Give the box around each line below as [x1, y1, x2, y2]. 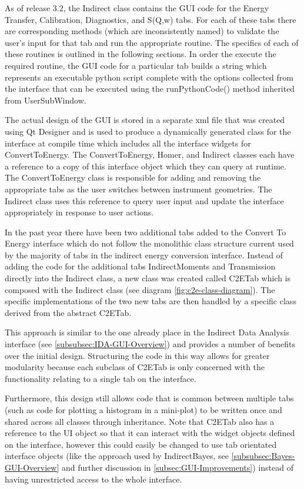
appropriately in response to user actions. [5, 206, 154, 218]
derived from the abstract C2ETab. [5, 306, 132, 318]
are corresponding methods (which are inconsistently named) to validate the [5, 25, 279, 37]
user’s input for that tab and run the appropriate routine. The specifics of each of [5, 36, 299, 48]
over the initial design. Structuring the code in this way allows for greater [5, 349, 270, 361]
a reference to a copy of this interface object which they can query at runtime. [5, 159, 286, 172]
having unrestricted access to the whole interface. [5, 473, 182, 485]
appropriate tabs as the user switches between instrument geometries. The [5, 182, 272, 195]
